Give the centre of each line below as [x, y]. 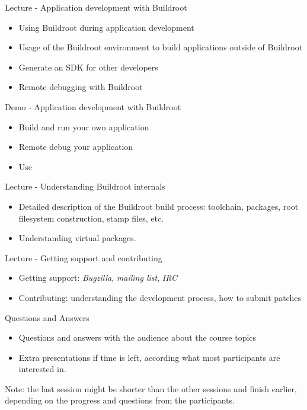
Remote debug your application [76, 147]
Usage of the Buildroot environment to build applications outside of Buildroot [161, 47]
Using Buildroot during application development [106, 27]
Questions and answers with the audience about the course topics [137, 337]
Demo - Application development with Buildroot [93, 106]
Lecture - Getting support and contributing [84, 257]
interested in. [42, 369]
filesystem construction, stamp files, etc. [91, 218]
